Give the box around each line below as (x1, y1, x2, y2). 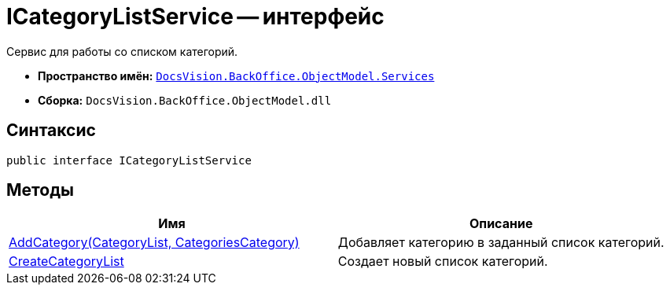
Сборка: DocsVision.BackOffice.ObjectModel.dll (38, 93, 332, 107)
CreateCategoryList (9, 253, 124, 270)
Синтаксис (6, 120, 96, 141)
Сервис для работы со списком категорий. (6, 44, 238, 58)
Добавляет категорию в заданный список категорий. (337, 234, 664, 251)
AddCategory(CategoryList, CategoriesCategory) (9, 234, 300, 251)
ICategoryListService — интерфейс (6, 3, 385, 30)
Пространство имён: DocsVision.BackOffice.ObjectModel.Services (38, 68, 435, 83)
